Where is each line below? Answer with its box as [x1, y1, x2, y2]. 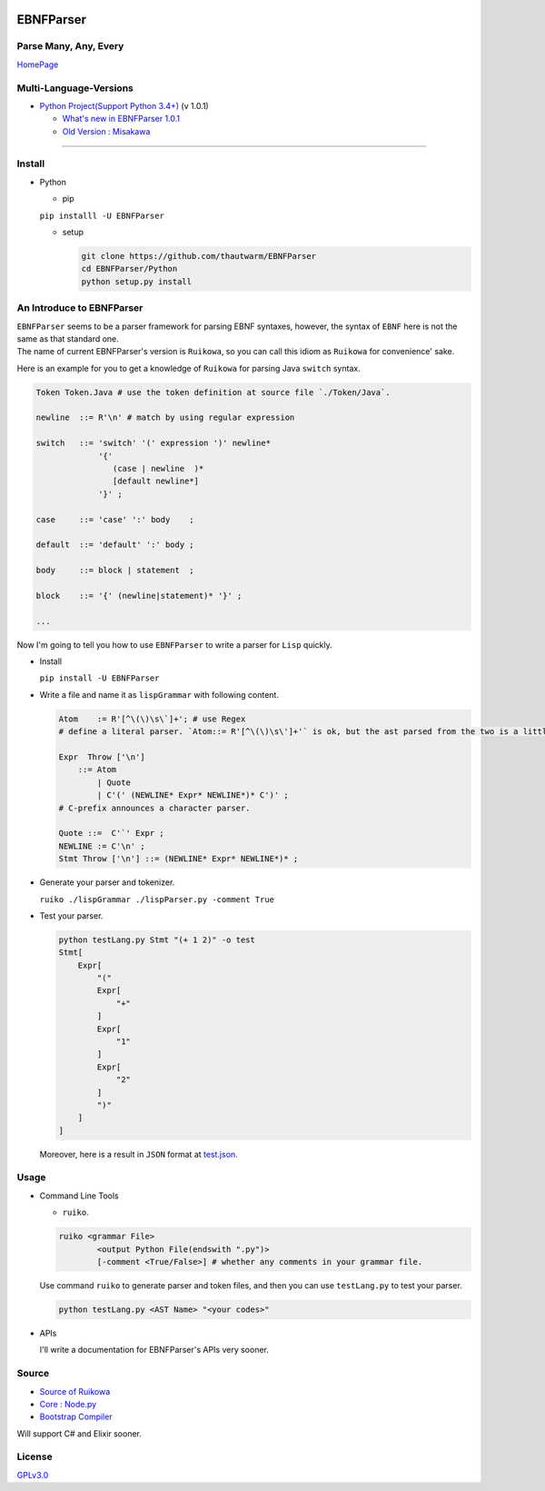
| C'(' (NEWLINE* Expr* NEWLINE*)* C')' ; [96, 790, 290, 800]
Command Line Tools [39, 1190, 119, 1201]
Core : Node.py [39, 1398, 97, 1409]
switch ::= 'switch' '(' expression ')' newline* [35, 438, 272, 449]
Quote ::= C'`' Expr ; [58, 828, 165, 839]
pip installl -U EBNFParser [39, 210, 165, 221]
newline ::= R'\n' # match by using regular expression [35, 413, 295, 422]
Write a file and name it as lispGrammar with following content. [39, 689, 279, 700]
